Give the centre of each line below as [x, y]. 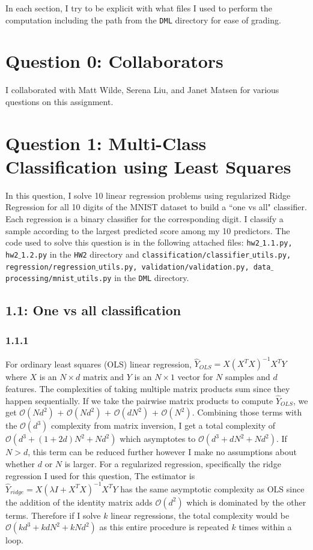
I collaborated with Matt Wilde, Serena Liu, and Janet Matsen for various [142, 90]
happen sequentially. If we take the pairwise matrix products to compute [139, 400]
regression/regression [51, 267]
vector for [195, 377]
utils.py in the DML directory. [133, 278]
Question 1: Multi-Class [106, 143]
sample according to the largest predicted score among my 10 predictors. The [148, 230]
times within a [265, 527]
